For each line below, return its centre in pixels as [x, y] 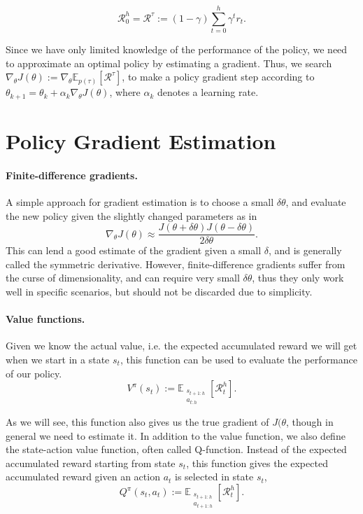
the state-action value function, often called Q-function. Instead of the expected [176, 449]
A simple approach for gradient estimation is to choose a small [140, 201]
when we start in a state [58, 359]
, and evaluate [316, 201]
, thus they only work [298, 278]
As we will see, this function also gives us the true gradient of [137, 422]
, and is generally [305, 250]
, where [125, 92]
